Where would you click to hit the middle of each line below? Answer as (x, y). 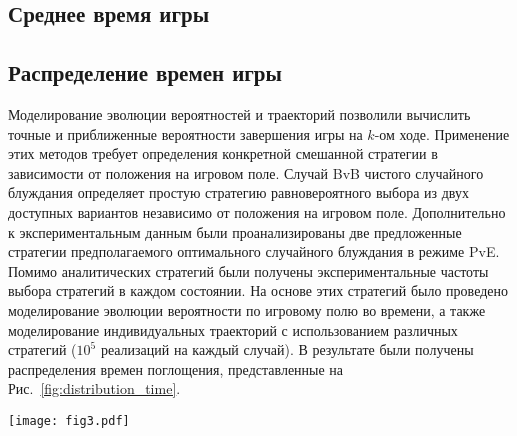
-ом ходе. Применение (442, 133)
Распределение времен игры (145, 72)
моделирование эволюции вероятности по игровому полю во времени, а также (247, 309)
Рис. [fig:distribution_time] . (94, 388)
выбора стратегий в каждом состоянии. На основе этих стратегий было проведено (258, 290)
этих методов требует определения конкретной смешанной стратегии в (223, 153)
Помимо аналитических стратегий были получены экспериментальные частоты (248, 270)
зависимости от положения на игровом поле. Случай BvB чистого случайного (246, 172)
